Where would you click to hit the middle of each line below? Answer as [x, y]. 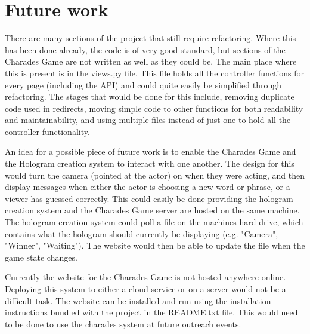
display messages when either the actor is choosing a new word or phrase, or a [148, 187]
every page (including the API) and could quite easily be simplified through [143, 85]
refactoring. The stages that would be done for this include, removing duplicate [150, 96]
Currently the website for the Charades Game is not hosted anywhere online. [145, 277]
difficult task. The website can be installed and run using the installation [138, 300]
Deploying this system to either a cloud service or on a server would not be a [145, 289]
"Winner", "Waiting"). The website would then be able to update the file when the [155, 245]
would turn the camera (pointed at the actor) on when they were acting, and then [155, 175]
